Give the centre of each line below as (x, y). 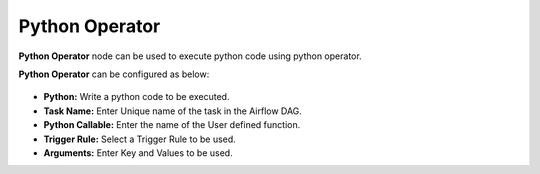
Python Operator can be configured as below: (114, 74)
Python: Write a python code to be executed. (136, 97)
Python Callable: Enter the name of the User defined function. (172, 125)
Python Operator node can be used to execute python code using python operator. (190, 56)
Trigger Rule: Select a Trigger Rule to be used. (140, 139)
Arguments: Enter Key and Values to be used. (138, 152)
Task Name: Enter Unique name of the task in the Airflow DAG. (172, 111)
